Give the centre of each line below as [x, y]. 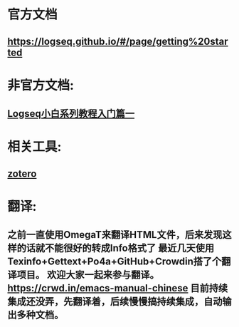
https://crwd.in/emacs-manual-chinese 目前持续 [118, 288]
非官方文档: [41, 85]
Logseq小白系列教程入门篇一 [71, 114]
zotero [22, 173]
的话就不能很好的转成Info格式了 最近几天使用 [116, 248]
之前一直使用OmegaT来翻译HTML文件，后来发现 [115, 235]
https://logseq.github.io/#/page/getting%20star [118, 41]
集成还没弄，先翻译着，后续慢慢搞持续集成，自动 [115, 302]
